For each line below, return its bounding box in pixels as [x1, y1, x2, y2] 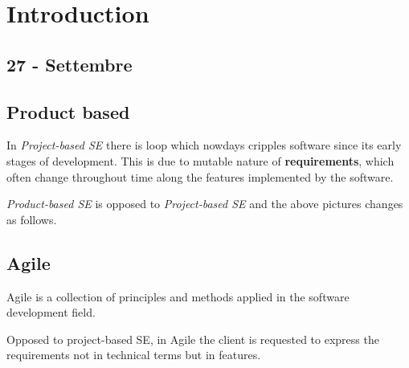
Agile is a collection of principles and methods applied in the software [6, 288, 350, 305]
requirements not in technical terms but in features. [6, 346, 261, 363]
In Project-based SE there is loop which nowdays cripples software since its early [6, 137, 402, 153]
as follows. [6, 211, 57, 227]
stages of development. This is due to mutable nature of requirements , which [6, 152, 395, 169]
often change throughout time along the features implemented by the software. [6, 168, 394, 185]
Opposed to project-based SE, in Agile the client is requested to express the [6, 330, 379, 347]
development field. [6, 304, 96, 321]
